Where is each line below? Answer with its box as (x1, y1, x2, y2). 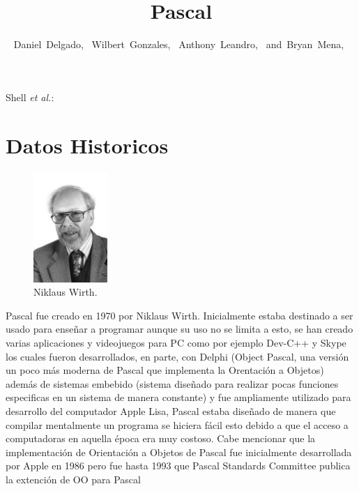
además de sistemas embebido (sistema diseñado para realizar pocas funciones (6, 376, 339, 391)
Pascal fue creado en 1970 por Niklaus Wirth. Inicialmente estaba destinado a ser (6, 308, 353, 322)
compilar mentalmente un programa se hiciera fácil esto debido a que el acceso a (6, 417, 349, 432)
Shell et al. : (6, 89, 54, 104)
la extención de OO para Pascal (6, 471, 141, 486)
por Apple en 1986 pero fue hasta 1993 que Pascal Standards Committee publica (6, 458, 351, 473)
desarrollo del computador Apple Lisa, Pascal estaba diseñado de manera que (6, 403, 336, 418)
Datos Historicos (6, 130, 169, 159)
